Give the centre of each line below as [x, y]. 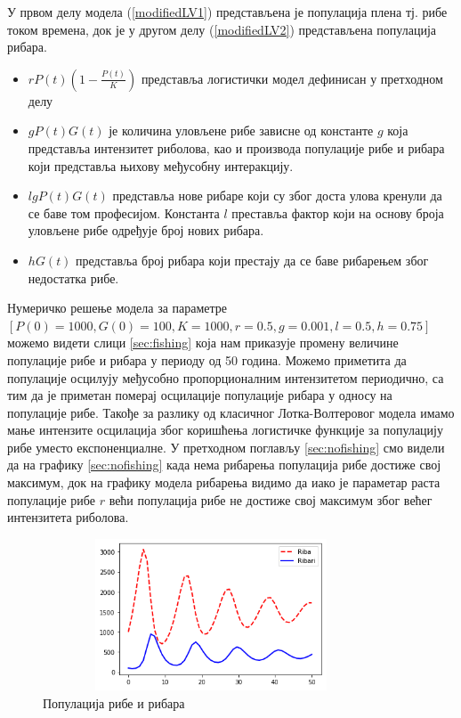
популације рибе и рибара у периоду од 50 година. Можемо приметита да [207, 359]
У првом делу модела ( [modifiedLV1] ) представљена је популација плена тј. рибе [227, 12]
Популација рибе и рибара [114, 702]
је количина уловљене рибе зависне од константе [241, 131]
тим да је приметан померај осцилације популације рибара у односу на [200, 395]
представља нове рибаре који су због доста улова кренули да [277, 196]
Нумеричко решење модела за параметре [117, 308]
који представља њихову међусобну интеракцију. [161, 165]
